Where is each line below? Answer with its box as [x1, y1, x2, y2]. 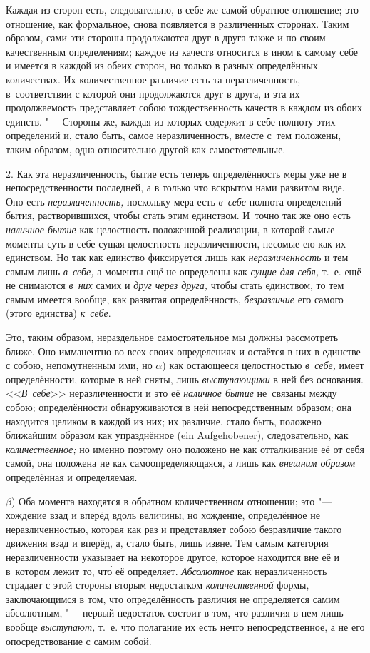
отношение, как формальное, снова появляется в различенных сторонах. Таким [6, 16, 349, 31]
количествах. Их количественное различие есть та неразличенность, [6, 71, 301, 86]
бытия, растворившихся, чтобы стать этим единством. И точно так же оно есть [6, 208, 351, 223]
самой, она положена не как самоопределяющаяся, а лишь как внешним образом [6, 455, 356, 470]
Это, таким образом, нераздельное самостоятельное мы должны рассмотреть [6, 330, 339, 345]
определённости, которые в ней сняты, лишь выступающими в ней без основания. [6, 371, 364, 386]
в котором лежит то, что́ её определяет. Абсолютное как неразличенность [6, 563, 327, 578]
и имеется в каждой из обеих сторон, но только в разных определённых [6, 58, 318, 73]
